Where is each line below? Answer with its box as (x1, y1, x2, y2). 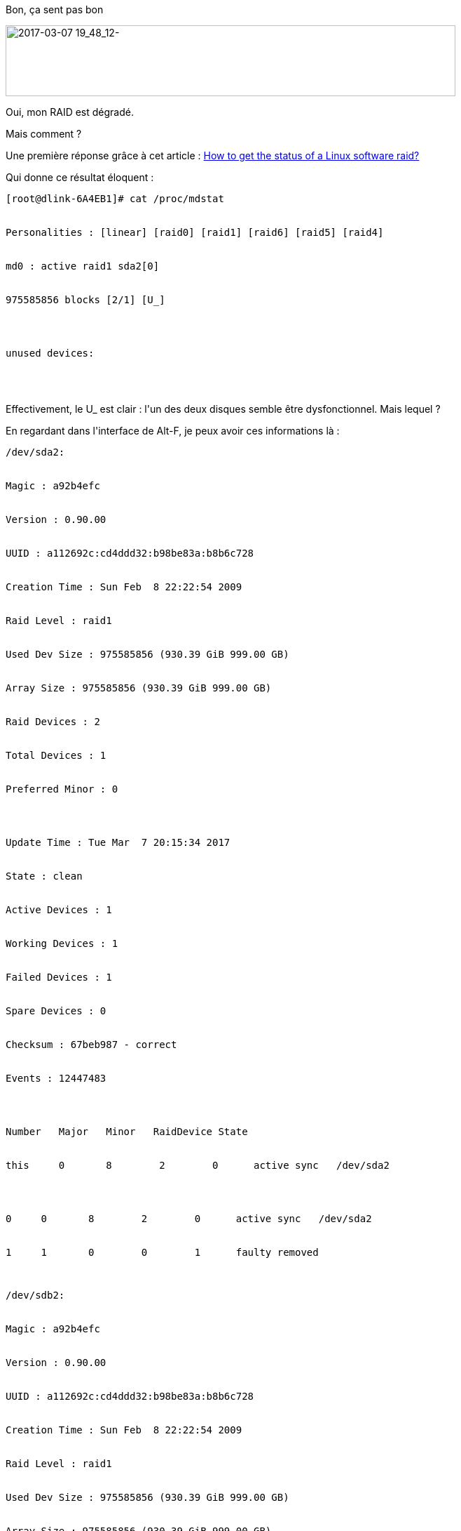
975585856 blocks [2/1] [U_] (6, 294, 165, 305)
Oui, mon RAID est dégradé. (6, 106, 134, 118)
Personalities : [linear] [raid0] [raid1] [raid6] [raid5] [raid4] (6, 227, 384, 238)
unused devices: (6, 347, 95, 359)
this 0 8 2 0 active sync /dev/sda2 (6, 1160, 390, 1171)
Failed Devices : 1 (6, 972, 112, 983)
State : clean (6, 870, 83, 882)
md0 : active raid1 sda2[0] (6, 260, 160, 272)
